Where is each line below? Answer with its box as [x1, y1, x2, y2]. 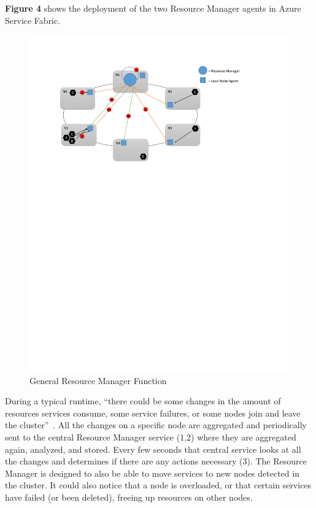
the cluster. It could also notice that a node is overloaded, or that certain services [5, 479, 312, 491]
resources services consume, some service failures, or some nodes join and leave [5, 406, 301, 419]
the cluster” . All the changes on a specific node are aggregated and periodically [5, 418, 307, 431]
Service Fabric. [5, 13, 61, 26]
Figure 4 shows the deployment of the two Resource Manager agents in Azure [5, 2, 301, 14]
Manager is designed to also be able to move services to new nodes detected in [5, 466, 299, 479]
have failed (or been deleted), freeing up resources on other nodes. [5, 491, 253, 504]
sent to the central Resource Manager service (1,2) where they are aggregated [5, 431, 296, 444]
